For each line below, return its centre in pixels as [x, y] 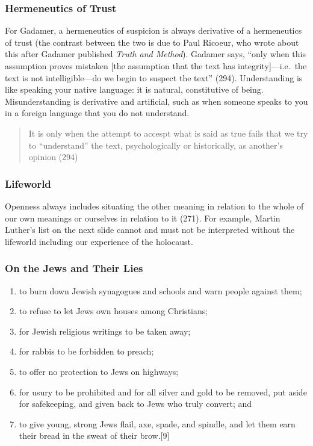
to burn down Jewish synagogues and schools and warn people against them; [160, 290]
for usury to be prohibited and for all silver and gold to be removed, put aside [163, 392]
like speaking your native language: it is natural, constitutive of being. [134, 89]
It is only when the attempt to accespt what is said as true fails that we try [168, 133]
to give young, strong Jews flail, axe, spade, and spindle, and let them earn [157, 423]
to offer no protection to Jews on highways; [99, 371]
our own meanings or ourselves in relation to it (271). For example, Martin [143, 218]
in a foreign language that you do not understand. [97, 113]
